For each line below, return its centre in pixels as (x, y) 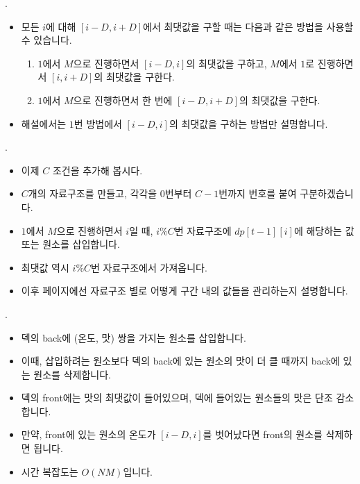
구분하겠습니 (327, 193)
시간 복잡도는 (50, 471)
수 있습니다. (46, 40)
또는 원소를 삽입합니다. (70, 244)
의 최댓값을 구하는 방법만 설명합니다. (248, 123)
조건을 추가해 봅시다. (97, 170)
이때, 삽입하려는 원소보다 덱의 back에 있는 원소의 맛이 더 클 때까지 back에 (180, 361)
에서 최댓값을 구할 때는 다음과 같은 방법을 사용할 (248, 26)
